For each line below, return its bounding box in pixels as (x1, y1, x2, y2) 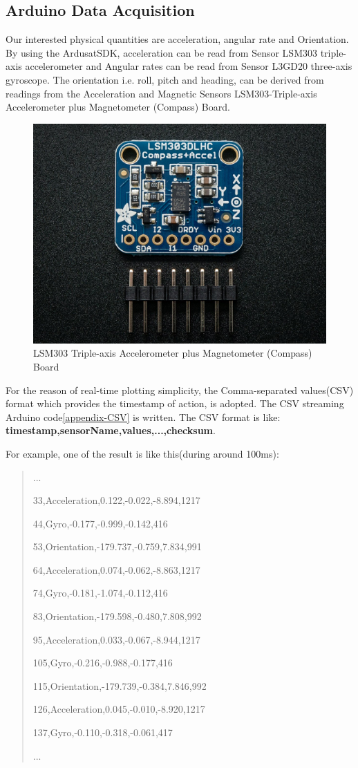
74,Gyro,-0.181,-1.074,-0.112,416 (32, 586, 168, 600)
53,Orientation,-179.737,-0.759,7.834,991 (32, 539, 202, 554)
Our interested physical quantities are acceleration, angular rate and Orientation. (6, 32, 349, 46)
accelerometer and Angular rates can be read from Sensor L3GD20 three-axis (25, 59, 352, 73)
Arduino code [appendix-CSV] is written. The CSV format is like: (6, 409, 281, 424)
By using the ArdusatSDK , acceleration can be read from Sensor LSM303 (6, 45, 317, 59)
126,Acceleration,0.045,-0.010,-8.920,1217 (32, 702, 205, 716)
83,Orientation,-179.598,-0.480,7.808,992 (32, 609, 202, 624)
